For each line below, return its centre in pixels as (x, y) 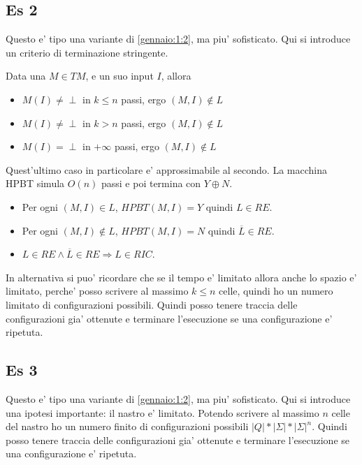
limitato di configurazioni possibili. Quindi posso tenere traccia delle (152, 304)
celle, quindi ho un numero (276, 291)
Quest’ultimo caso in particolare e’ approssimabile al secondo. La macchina (166, 169)
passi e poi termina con (151, 183)
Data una (26, 76)
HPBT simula (35, 183)
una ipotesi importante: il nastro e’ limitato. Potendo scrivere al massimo (162, 412)
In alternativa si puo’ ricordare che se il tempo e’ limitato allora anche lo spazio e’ (181, 277)
